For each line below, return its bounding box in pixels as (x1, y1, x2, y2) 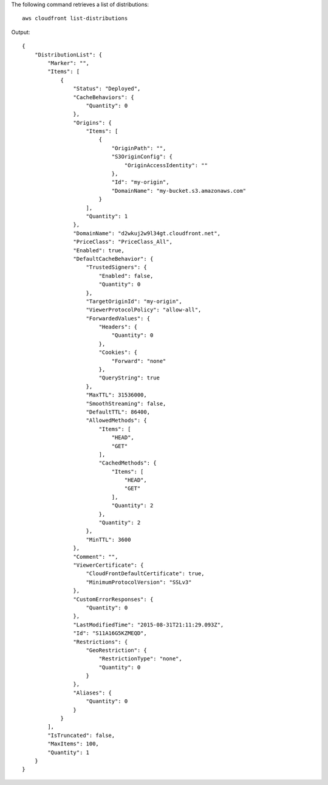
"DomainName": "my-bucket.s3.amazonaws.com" (111, 187, 247, 194)
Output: (11, 28, 30, 36)
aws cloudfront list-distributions (22, 15, 128, 22)
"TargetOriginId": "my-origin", (86, 298, 182, 305)
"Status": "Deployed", (73, 85, 141, 92)
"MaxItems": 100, (47, 741, 100, 747)
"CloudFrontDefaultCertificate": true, (86, 570, 205, 577)
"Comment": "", (73, 553, 118, 560)
